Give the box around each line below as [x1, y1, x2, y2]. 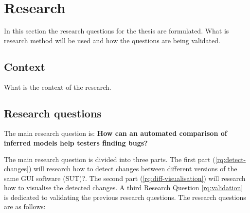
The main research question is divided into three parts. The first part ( [4, 154, 215, 164]
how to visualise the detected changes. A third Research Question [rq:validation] [4, 182, 243, 193]
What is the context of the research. [4, 82, 111, 92]
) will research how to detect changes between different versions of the [29, 164, 237, 174]
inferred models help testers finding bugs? [4, 137, 148, 147]
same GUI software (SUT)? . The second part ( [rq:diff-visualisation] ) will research [4, 173, 246, 183]
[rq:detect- [215, 154, 246, 164]
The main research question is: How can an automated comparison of [4, 128, 227, 138]
